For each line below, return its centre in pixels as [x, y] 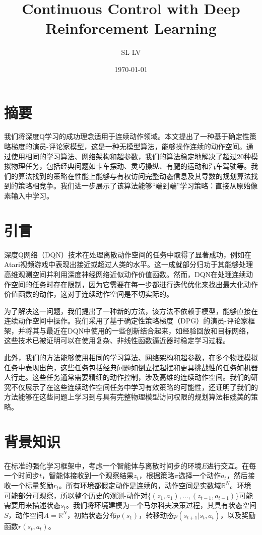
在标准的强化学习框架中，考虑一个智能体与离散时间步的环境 [103, 465]
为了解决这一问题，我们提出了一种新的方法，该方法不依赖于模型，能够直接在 [131, 311]
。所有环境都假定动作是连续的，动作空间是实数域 [140, 485]
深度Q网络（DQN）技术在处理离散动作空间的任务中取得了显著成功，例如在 [128, 254]
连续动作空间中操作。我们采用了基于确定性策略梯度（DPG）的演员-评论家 [126, 321]
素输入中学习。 [29, 195]
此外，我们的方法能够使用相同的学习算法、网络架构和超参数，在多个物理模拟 [131, 357]
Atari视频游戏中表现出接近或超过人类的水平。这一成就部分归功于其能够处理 [128, 264]
